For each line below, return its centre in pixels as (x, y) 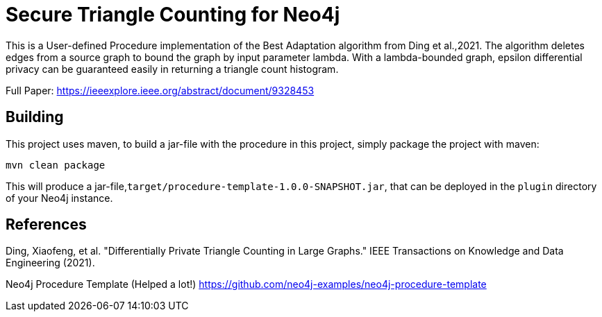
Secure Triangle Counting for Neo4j (173, 15)
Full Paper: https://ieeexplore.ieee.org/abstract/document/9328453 (160, 90)
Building (35, 117)
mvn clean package (56, 165)
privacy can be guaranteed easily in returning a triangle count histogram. (172, 69)
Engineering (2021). (50, 263)
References (46, 225)
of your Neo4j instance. (59, 198)
